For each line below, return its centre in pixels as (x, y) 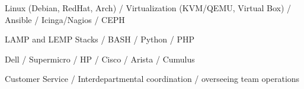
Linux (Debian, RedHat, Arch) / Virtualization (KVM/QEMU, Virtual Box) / (148, 8)
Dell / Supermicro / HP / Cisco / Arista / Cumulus (100, 59)
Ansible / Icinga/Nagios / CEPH (65, 19)
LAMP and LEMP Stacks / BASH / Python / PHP (100, 39)
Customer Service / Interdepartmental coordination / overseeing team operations (152, 79)
